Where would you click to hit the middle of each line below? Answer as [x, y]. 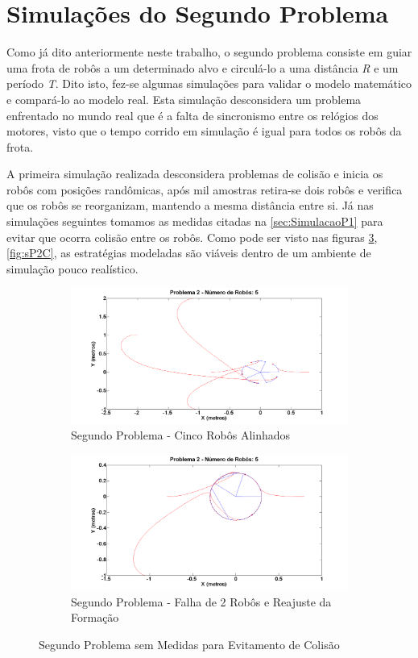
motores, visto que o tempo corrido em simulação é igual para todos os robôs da [204, 131]
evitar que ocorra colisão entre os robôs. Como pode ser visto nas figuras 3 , [192, 237]
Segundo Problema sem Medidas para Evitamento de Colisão [189, 644]
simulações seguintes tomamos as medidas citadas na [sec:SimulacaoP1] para [195, 221]
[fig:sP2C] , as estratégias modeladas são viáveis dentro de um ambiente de [189, 253]
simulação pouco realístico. [72, 268]
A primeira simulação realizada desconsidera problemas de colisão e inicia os [195, 174]
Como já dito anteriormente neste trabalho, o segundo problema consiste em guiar [209, 52]
